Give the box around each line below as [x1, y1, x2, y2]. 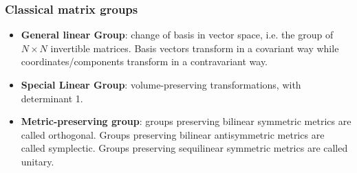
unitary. [21, 154, 54, 168]
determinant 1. [21, 91, 83, 105]
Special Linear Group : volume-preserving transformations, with [21, 78, 301, 91]
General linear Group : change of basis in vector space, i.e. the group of [21, 27, 334, 42]
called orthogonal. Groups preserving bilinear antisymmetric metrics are [21, 127, 325, 141]
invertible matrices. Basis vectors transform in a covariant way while [50, 41, 339, 55]
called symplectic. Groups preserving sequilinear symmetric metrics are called [21, 141, 348, 155]
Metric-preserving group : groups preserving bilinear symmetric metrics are [21, 114, 351, 128]
